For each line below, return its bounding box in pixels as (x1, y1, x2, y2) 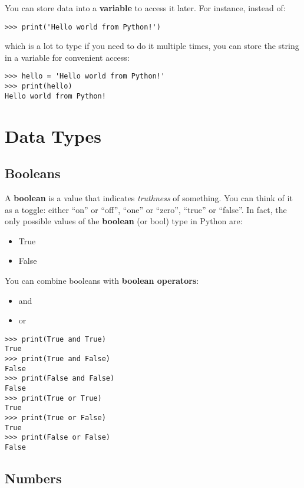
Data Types (5, 123, 101, 148)
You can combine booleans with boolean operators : (5, 274, 199, 286)
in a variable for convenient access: (5, 51, 130, 63)
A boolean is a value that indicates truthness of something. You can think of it (5, 191, 293, 204)
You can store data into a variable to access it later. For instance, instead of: (5, 2, 286, 14)
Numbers (5, 469, 62, 487)
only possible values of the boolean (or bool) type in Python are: (5, 215, 243, 227)
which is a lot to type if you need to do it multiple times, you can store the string (5, 40, 299, 52)
